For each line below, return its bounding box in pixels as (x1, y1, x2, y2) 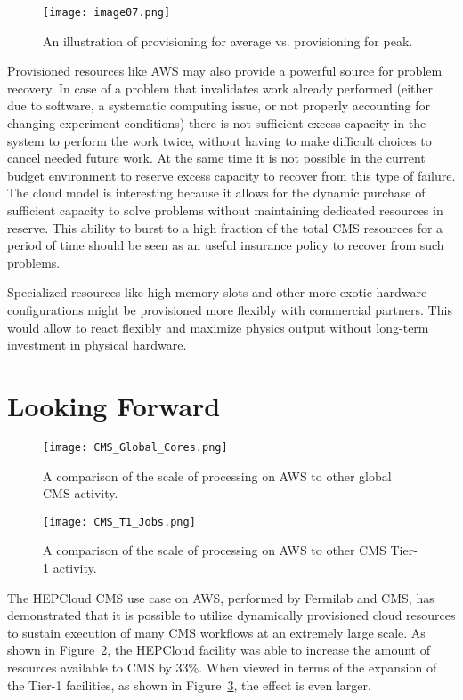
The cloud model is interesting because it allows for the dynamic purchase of (7, 183, 426, 202)
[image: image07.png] (43, 6, 171, 19)
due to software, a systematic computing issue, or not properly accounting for (7, 96, 431, 115)
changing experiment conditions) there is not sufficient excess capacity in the (7, 114, 426, 133)
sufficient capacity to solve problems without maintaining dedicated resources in (7, 201, 443, 219)
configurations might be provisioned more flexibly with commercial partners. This (7, 300, 452, 318)
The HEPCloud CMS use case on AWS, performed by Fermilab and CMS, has (7, 588, 435, 607)
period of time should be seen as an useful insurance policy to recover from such (7, 236, 444, 254)
